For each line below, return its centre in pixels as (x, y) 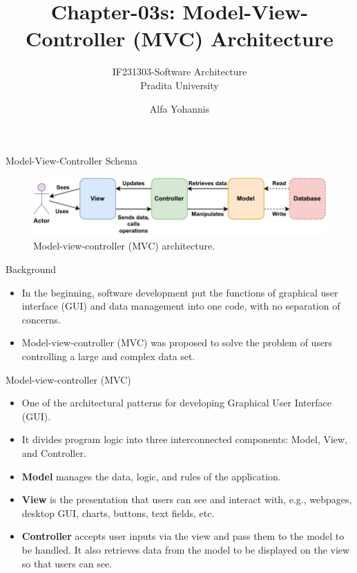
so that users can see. (67, 563)
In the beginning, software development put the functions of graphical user (180, 292)
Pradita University (180, 85)
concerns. (41, 319)
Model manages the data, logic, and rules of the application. (151, 476)
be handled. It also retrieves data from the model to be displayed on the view (186, 549)
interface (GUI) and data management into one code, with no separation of (181, 306)
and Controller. (54, 453)
